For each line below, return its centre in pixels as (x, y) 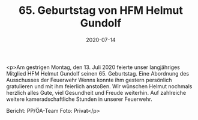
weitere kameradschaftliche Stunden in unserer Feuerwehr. (79, 99)
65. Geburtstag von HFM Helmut (101, 10)
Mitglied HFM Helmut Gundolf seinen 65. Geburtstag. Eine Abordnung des (98, 73)
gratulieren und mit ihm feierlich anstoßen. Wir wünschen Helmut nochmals (99, 86)
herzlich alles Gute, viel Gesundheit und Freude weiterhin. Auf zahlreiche (96, 92)
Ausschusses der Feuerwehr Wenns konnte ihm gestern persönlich (89, 80)
